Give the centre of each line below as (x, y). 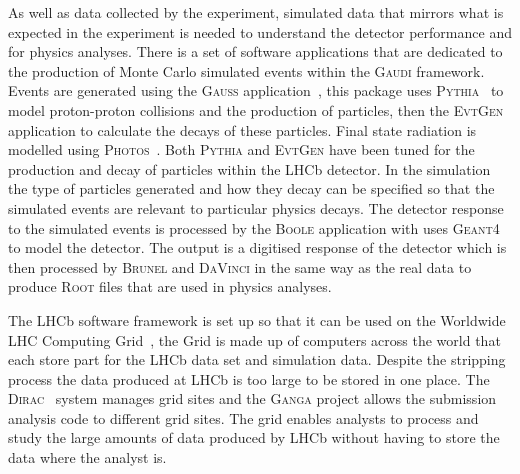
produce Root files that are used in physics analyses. (170, 286)
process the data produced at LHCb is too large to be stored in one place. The (249, 378)
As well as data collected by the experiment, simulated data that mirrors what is (256, 12)
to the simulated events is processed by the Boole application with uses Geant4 (254, 227)
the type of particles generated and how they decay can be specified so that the (251, 188)
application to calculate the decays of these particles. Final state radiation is (242, 129)
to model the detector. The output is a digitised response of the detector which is (257, 247)
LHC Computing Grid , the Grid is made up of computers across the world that (254, 339)
